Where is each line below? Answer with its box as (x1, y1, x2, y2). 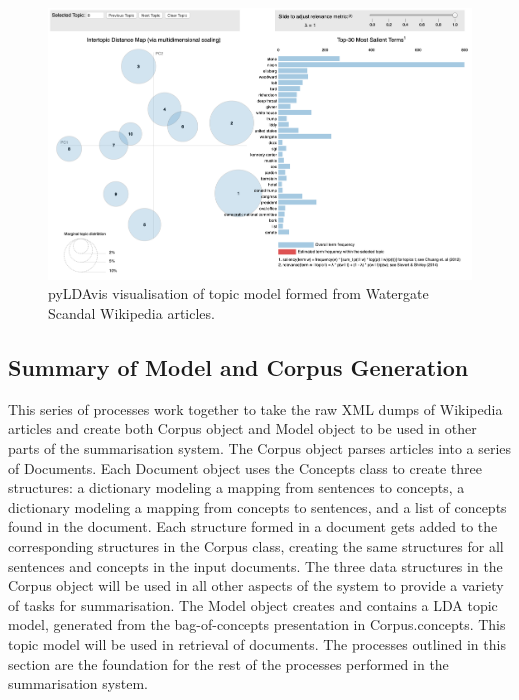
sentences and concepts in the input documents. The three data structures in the (8, 555, 503, 576)
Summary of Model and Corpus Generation (8, 352, 469, 383)
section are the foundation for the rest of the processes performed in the (8, 653, 449, 674)
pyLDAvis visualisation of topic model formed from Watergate (48, 283, 429, 304)
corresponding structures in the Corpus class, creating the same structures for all (8, 536, 504, 557)
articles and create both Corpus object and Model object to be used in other (8, 418, 477, 439)
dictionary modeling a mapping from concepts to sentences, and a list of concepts (8, 496, 507, 517)
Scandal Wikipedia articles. (48, 303, 215, 324)
